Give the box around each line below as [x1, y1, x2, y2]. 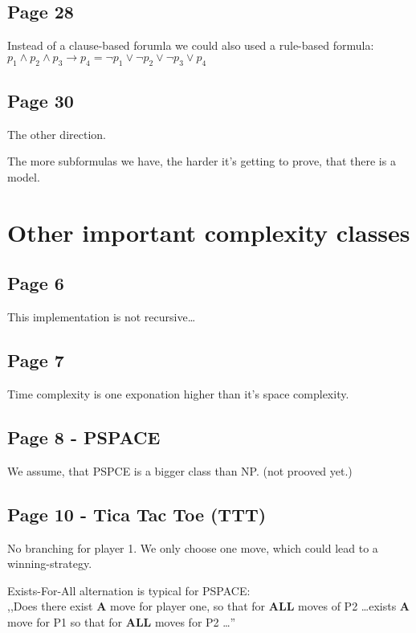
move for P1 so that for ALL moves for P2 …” [7, 613, 236, 630]
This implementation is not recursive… [7, 308, 196, 325]
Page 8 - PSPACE [7, 424, 161, 449]
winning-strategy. [7, 555, 92, 572]
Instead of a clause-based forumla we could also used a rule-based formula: [7, 37, 374, 54]
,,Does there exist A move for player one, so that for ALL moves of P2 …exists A [7, 598, 410, 615]
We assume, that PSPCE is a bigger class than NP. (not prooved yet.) [7, 462, 353, 479]
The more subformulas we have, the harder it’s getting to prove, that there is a [7, 153, 396, 169]
